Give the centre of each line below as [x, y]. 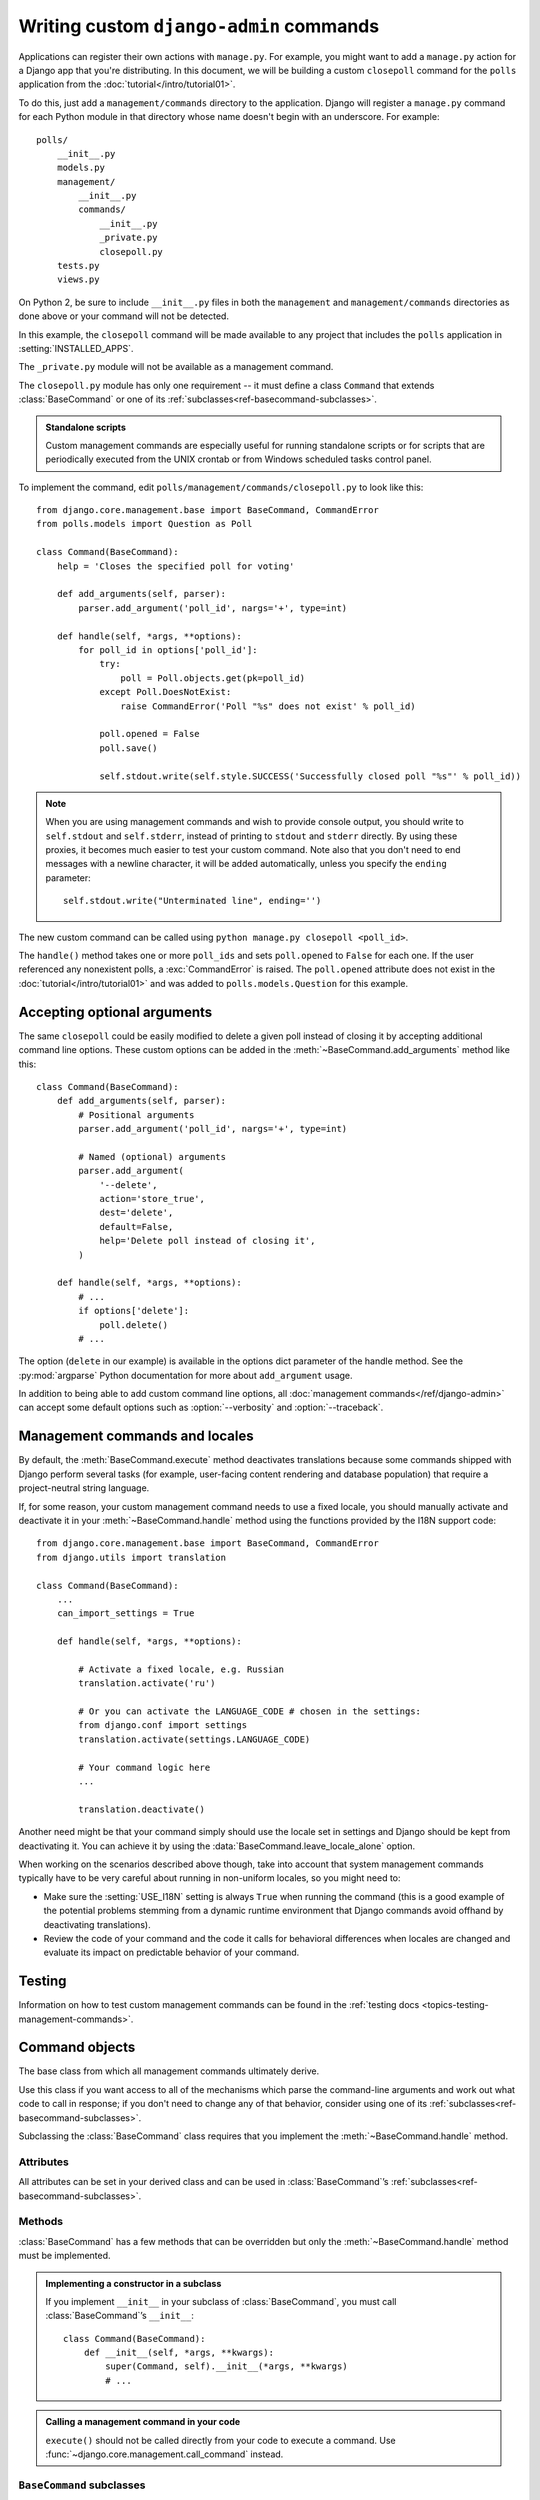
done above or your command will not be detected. [124, 316]
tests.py [78, 266]
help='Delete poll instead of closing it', [207, 1241]
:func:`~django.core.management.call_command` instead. [164, 2454]
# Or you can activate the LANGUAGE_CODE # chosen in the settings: [250, 1711]
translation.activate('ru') [147, 1683]
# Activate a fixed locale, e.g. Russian [181, 1669]
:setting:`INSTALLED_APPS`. [76, 348]
